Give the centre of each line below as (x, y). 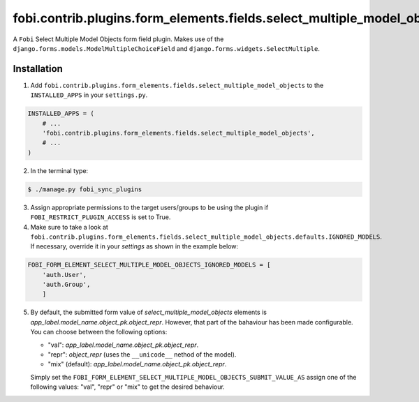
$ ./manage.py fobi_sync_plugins (85, 189)
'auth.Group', (66, 285)
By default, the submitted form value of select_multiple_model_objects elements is (148, 312)
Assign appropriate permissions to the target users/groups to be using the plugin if (149, 207)
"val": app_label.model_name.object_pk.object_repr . (123, 345)
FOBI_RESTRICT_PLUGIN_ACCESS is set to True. (101, 217)
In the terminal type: (59, 170)
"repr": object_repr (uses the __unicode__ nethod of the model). (142, 355)
